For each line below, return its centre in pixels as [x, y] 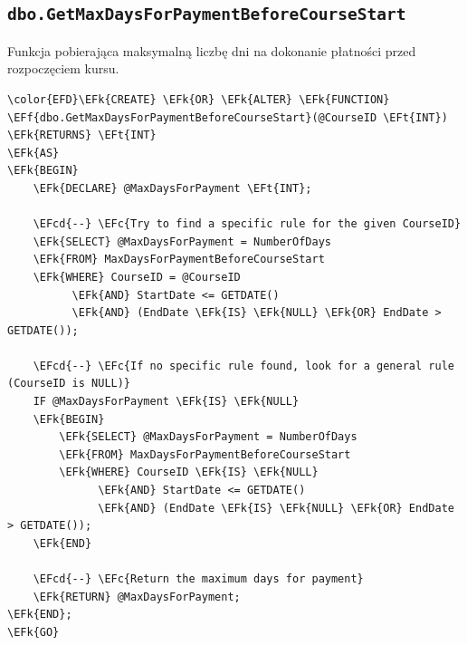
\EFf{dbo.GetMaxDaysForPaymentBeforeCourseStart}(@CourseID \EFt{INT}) [228, 117]
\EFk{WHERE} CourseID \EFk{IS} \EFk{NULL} [189, 472]
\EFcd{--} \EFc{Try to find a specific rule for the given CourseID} [247, 224]
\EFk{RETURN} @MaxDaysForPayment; [137, 597]
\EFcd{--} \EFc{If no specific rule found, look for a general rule [243, 366]
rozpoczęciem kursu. [63, 68]
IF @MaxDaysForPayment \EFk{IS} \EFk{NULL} [166, 402]
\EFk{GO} [33, 632]
